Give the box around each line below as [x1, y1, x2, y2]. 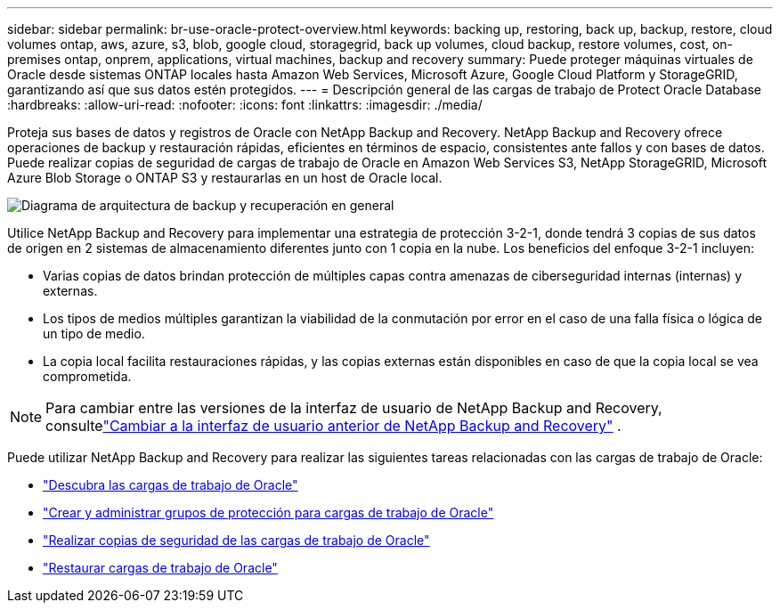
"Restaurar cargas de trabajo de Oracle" [43, 560, 278, 575]
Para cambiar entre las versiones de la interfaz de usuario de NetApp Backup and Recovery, [45, 399, 662, 417]
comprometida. [43, 369, 132, 384]
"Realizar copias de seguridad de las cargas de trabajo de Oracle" [43, 533, 430, 548]
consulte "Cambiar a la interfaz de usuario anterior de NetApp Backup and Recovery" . [45, 417, 622, 435]
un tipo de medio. [43, 326, 145, 341]
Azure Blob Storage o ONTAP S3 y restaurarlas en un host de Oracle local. [7, 170, 443, 185]
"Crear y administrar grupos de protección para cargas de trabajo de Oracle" [43, 505, 494, 520]
